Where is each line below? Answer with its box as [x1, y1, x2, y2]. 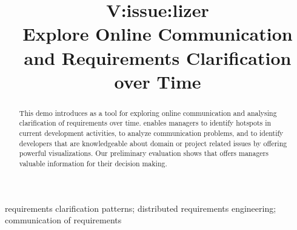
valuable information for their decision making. [19, 158, 167, 169]
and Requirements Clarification [24, 45, 292, 70]
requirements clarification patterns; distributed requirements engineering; [5, 201, 276, 214]
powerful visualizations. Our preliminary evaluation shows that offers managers [19, 148, 269, 158]
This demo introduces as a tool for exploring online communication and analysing [19, 107, 277, 118]
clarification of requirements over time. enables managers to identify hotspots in [19, 118, 272, 128]
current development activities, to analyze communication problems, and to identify [19, 128, 284, 138]
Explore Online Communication [22, 21, 293, 46]
